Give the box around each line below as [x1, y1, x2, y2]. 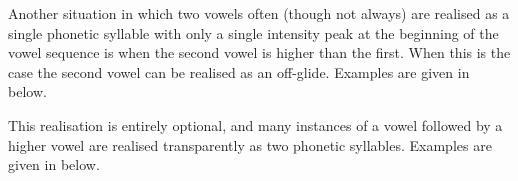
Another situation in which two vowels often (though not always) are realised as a [8, 3, 510, 23]
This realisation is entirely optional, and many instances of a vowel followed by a [8, 114, 503, 135]
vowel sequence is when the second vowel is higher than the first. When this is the [8, 42, 511, 63]
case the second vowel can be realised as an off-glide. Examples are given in [8, 61, 470, 82]
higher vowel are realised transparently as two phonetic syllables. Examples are [8, 134, 492, 155]
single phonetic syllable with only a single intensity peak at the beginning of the [8, 22, 499, 43]
